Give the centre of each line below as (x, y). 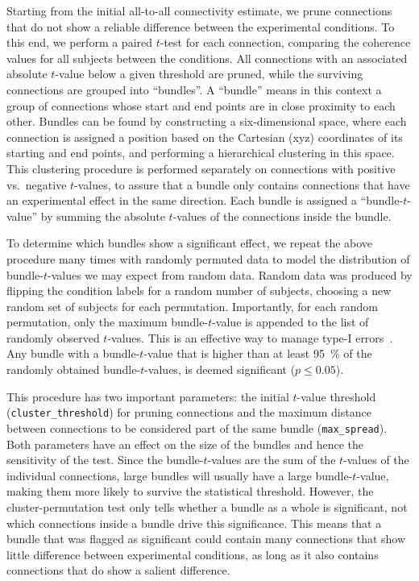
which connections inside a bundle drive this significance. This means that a (194, 523)
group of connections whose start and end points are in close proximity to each (201, 105)
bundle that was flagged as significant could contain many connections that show (206, 539)
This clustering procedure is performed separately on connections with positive (201, 168)
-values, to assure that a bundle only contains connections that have (242, 184)
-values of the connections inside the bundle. (282, 216)
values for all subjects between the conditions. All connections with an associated (207, 58)
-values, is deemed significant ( (220, 369)
